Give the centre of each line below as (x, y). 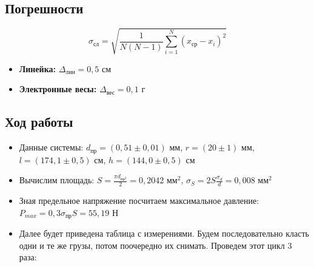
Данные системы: (51, 147)
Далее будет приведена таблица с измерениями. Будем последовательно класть (164, 233)
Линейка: (37, 68)
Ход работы (39, 122)
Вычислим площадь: (57, 180)
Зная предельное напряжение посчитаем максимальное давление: (139, 201)
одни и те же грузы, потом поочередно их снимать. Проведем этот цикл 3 (155, 245)
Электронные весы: (58, 89)
